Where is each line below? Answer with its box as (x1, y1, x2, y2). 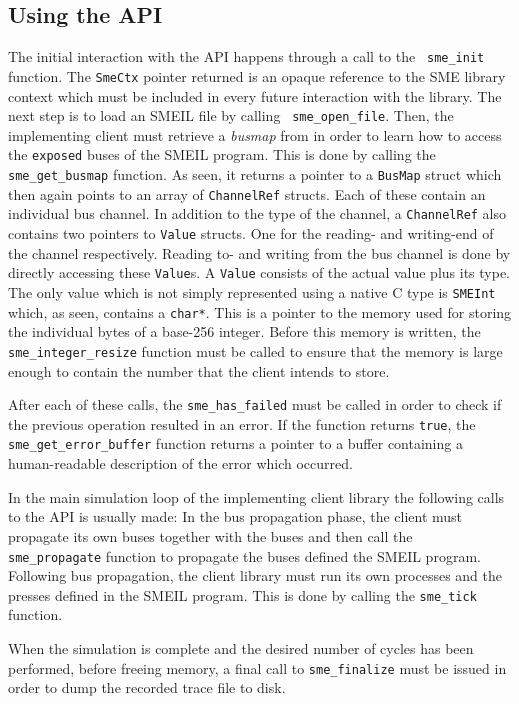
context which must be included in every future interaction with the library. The (8, 85, 502, 106)
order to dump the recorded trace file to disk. (8, 677, 286, 698)
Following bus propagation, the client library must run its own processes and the (8, 565, 502, 586)
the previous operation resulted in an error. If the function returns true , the (8, 413, 476, 434)
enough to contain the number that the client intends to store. (8, 360, 390, 381)
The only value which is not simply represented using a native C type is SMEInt (8, 281, 496, 302)
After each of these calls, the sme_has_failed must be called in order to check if (8, 394, 502, 415)
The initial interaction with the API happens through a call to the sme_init (8, 46, 485, 67)
